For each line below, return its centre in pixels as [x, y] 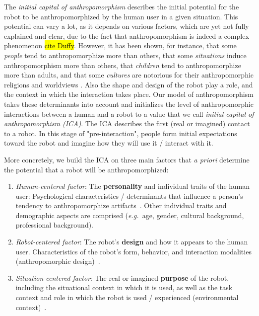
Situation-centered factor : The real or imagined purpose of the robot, [122, 277]
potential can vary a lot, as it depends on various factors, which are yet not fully [127, 26]
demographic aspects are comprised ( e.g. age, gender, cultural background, [130, 215]
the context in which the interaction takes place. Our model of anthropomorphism [129, 94]
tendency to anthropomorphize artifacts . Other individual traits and [121, 205]
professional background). [55, 225]
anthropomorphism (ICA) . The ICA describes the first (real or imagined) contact [127, 123]
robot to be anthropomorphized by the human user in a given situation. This [121, 16]
